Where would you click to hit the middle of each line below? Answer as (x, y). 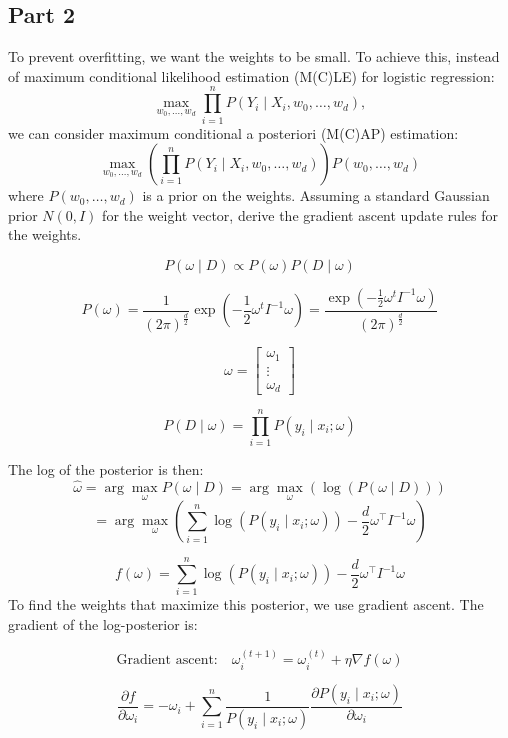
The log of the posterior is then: (106, 469)
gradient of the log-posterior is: (103, 624)
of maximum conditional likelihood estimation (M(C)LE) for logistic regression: (251, 75)
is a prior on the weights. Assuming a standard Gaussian (316, 195)
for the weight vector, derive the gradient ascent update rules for (300, 214)
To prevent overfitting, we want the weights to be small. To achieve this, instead (254, 56)
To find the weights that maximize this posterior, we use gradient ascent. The (246, 604)
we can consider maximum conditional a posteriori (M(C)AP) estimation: (233, 132)
